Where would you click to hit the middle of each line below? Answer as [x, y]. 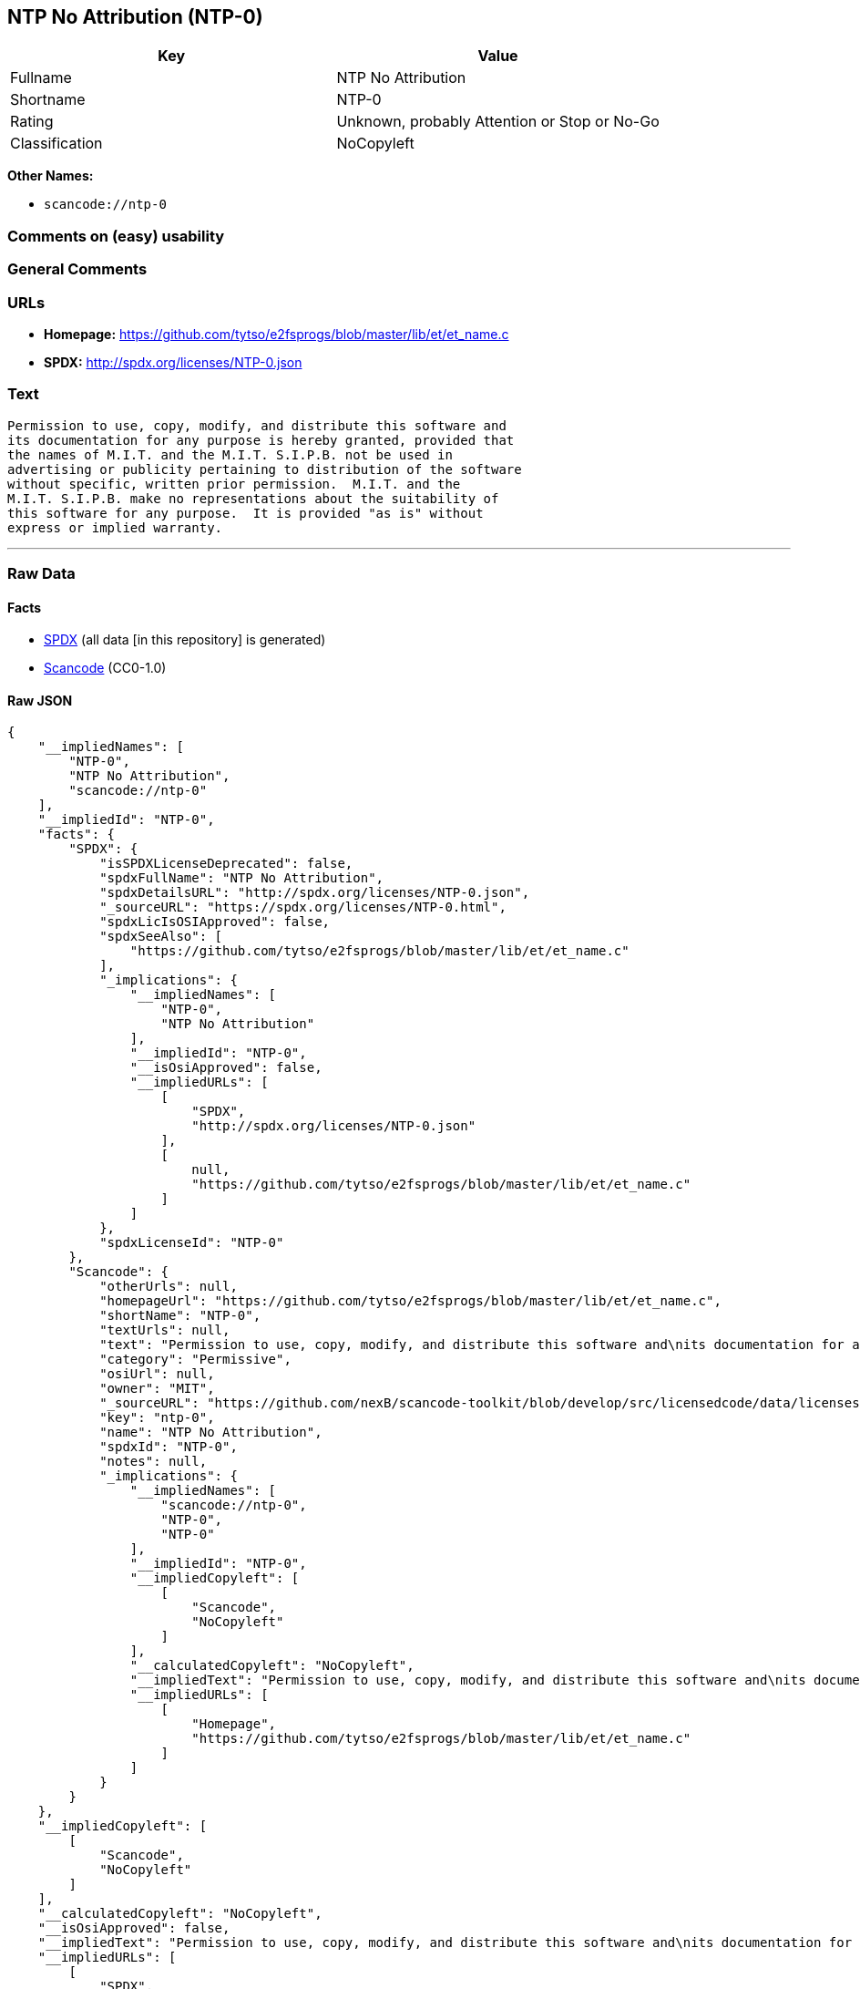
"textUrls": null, [165, 1330]
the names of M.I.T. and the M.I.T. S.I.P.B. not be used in [230, 454]
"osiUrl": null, [157, 1374]
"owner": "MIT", [157, 1389]
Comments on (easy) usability [116, 236]
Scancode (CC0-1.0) [105, 668]
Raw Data [41, 574]
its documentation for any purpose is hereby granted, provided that [261, 440]
